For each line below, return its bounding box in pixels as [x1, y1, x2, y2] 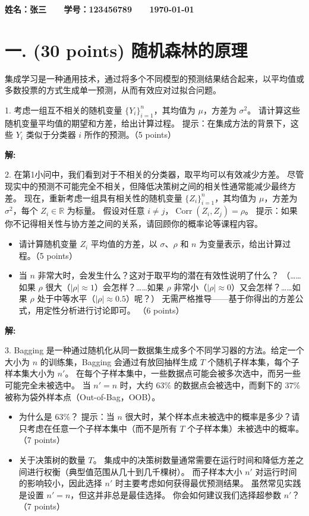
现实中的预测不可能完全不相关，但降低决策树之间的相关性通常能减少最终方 [5, 180, 296, 192]
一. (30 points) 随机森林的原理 [5, 37, 248, 62]
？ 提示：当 [70, 410, 115, 423]
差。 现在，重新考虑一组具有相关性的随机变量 [5, 191, 182, 204]
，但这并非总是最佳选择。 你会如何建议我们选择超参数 [70, 488, 281, 501]
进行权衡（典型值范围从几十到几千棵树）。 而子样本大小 [27, 465, 242, 477]
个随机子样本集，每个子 [207, 355, 299, 368]
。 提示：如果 [245, 204, 298, 217]
